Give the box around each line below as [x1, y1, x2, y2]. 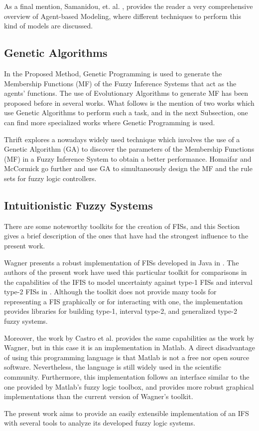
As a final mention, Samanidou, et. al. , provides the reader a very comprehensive [4, 1, 253, 11]
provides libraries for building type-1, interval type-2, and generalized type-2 [4, 306, 237, 316]
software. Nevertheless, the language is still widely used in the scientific [4, 362, 222, 372]
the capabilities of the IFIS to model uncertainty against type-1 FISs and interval [4, 276, 253, 287]
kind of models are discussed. [4, 20, 93, 31]
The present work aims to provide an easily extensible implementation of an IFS [4, 408, 249, 418]
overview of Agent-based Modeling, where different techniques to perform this [4, 10, 242, 21]
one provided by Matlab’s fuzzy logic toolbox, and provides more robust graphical [4, 381, 254, 392]
